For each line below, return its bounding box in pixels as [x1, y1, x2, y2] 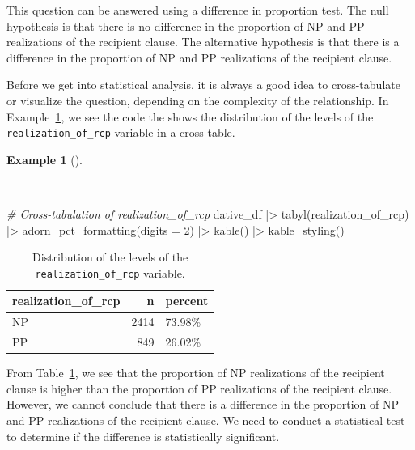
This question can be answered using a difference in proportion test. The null [6, 2, 389, 18]
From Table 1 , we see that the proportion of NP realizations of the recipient [6, 364, 385, 381]
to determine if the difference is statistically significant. [6, 427, 280, 444]
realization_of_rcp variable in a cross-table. [6, 124, 235, 141]
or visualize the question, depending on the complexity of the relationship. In [6, 91, 389, 108]
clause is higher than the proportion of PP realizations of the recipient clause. [6, 380, 392, 397]
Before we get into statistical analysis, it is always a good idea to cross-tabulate [6, 76, 400, 93]
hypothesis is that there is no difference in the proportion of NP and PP [6, 17, 365, 34]
